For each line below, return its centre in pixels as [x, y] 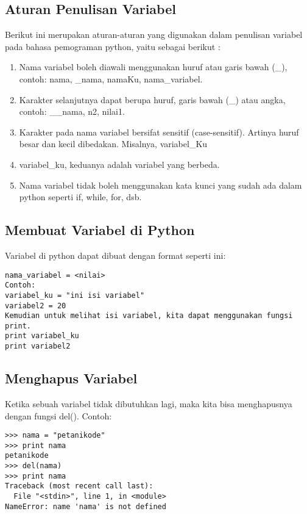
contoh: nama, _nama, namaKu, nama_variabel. [111, 78]
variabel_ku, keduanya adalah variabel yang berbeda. [119, 164]
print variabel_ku [42, 336]
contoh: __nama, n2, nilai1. [72, 111]
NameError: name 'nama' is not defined [86, 506]
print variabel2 [38, 346]
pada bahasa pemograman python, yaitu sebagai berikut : [113, 46]
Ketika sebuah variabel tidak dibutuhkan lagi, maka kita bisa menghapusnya [149, 403]
